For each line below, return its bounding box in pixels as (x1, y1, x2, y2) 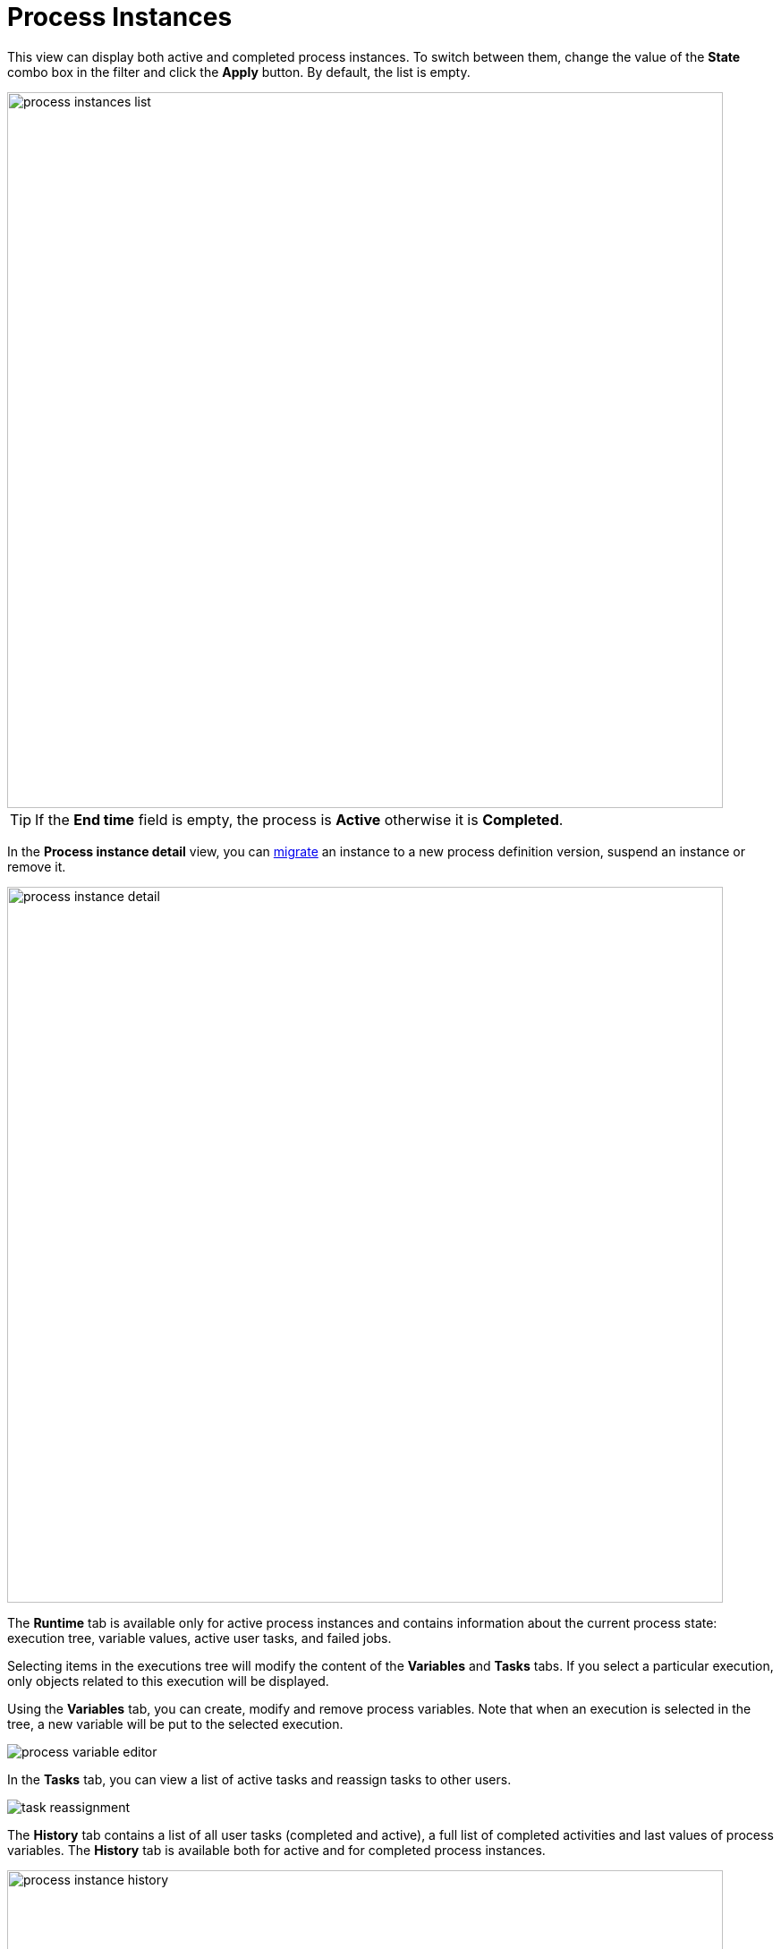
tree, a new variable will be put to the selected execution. (7, 1715, 344, 1732)
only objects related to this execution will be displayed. (7, 1672, 329, 1689)
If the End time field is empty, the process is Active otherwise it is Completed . (35, 810, 564, 829)
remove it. (7, 858, 66, 874)
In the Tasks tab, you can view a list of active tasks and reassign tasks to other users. (7, 1771, 512, 1787)
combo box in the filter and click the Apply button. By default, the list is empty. (7, 64, 471, 80)
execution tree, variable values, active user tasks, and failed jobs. (7, 1630, 392, 1646)
